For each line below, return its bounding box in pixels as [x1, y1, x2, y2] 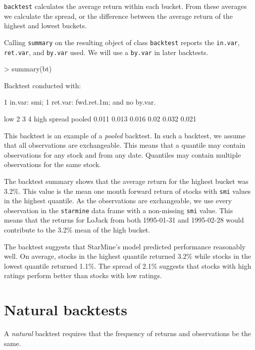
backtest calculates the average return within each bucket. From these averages [4, 1, 247, 11]
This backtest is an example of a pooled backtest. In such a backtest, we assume [4, 130, 246, 140]
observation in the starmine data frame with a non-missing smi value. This [4, 205, 233, 215]
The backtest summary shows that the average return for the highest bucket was [4, 175, 249, 186]
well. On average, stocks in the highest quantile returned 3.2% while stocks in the [4, 251, 252, 261]
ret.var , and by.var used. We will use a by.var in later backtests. [4, 47, 208, 57]
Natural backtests [4, 299, 128, 320]
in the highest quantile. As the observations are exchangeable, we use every [4, 195, 232, 206]
